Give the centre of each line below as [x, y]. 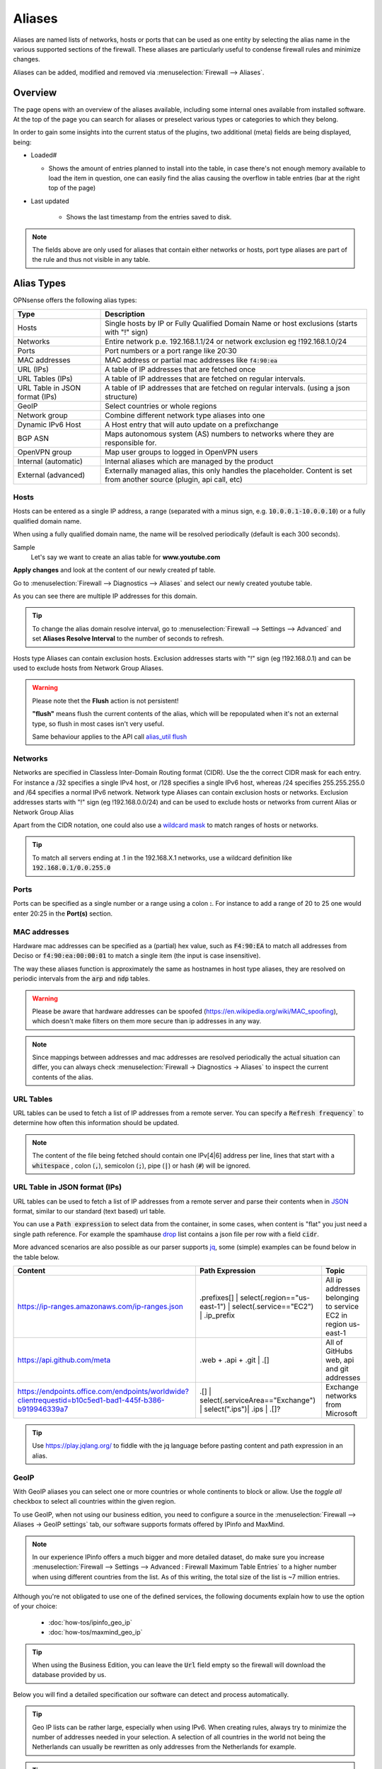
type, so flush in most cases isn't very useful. [98, 724]
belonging [342, 1298]
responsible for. [131, 442]
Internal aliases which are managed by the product [189, 461]
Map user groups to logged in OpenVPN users [181, 451]
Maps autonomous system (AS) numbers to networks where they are [220, 434]
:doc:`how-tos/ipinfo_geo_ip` [90, 1622]
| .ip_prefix [217, 1315]
